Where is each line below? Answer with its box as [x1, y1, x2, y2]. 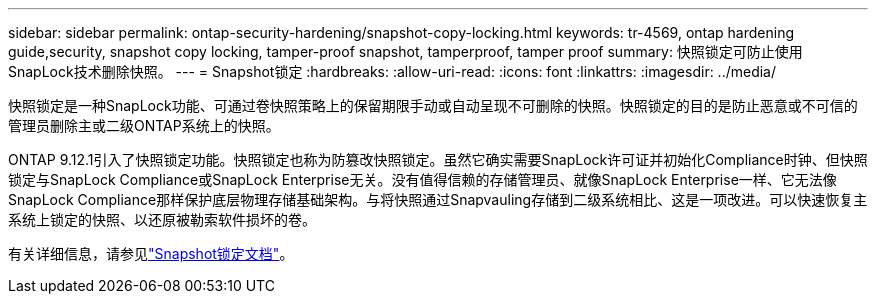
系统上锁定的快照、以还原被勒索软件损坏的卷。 [8, 211, 316, 228]
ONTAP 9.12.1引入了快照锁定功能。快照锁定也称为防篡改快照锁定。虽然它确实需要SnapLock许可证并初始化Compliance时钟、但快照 [8, 151, 868, 168]
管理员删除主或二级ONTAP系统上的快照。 [8, 117, 280, 134]
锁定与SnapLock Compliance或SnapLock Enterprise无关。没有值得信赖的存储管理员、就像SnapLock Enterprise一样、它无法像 [8, 171, 837, 188]
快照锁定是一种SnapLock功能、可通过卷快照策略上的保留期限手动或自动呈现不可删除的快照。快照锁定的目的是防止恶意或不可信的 [8, 97, 858, 114]
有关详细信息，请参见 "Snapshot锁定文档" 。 [8, 245, 294, 262]
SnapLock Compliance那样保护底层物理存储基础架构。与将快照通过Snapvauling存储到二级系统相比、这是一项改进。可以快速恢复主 [8, 191, 868, 208]
